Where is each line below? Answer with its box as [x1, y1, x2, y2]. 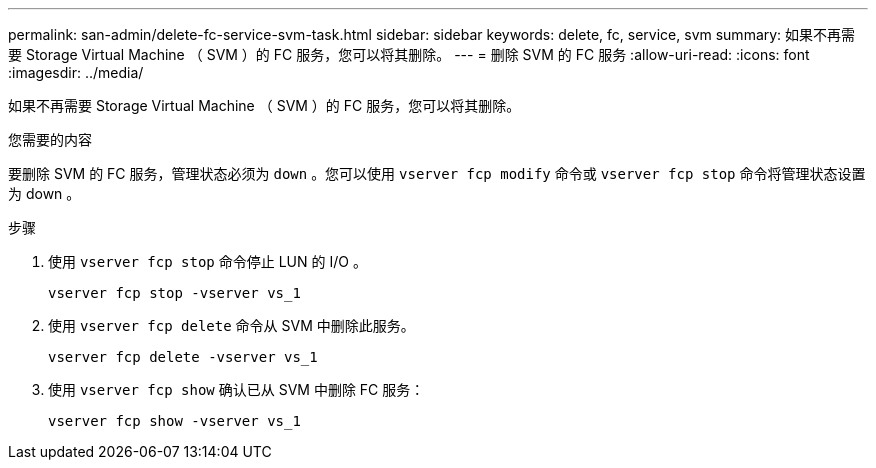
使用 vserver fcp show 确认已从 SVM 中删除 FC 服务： [48, 381, 425, 398]
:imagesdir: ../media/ [8, 64, 144, 81]
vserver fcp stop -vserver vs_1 [48, 285, 301, 301]
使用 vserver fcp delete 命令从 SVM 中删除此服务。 [48, 317, 415, 334]
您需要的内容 [8, 131, 92, 148]
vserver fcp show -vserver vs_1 [48, 413, 301, 429]
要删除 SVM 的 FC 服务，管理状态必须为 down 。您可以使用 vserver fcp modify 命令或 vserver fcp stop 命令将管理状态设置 [8, 165, 866, 182]
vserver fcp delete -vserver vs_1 [48, 349, 318, 365]
